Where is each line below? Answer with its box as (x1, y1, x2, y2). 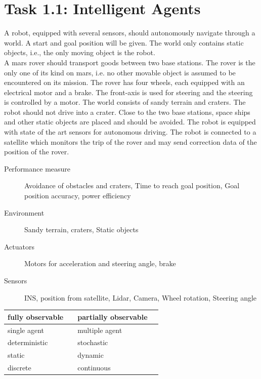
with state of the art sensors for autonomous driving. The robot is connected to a (4, 127, 256, 137)
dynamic (77, 350, 104, 360)
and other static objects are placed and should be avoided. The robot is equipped (4, 116, 256, 127)
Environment (4, 207, 45, 218)
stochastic (77, 337, 108, 348)
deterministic (8, 337, 48, 348)
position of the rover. (4, 146, 69, 157)
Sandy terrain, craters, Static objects (24, 224, 139, 235)
